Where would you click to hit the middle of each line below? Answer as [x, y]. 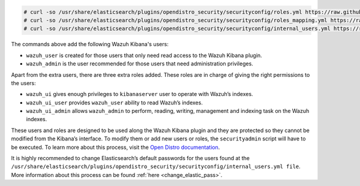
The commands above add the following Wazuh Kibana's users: [90, 44]
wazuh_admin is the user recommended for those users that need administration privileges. [139, 64]
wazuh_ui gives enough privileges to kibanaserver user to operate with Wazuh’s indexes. [139, 94]
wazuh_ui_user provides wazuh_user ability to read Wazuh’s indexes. [115, 103]
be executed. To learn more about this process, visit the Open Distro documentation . [115, 147]
